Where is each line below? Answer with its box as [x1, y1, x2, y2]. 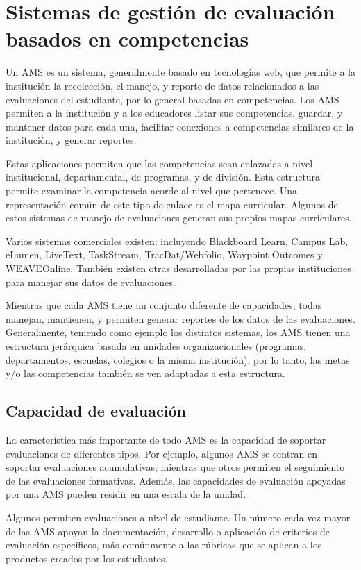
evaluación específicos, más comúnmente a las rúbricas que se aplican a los [6, 537, 322, 552]
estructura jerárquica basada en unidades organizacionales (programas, [6, 339, 307, 353]
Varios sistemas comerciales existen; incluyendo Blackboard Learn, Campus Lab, [6, 233, 349, 248]
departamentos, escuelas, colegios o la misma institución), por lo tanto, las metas [6, 352, 350, 367]
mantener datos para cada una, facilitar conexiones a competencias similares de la [6, 119, 354, 133]
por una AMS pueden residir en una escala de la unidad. [6, 487, 246, 501]
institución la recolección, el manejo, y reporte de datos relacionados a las [6, 78, 319, 92]
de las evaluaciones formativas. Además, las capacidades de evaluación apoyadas [6, 473, 346, 487]
